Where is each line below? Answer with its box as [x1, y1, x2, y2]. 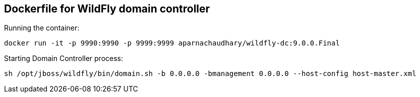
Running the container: [4, 23, 80, 32]
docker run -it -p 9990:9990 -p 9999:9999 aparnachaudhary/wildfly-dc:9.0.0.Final [4, 39, 340, 47]
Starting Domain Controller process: [4, 54, 124, 63]
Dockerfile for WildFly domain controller [4, 2, 210, 15]
